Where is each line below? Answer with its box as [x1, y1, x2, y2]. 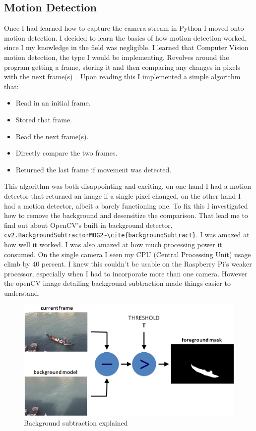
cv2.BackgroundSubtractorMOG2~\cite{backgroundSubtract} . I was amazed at [4, 229, 250, 240]
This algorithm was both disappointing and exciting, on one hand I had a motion [4, 181, 252, 191]
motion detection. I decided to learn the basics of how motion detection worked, [4, 32, 247, 43]
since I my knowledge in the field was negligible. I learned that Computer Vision [4, 42, 249, 53]
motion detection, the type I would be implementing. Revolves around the [4, 52, 229, 62]
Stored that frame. [15, 114, 72, 124]
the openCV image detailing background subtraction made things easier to [4, 278, 231, 288]
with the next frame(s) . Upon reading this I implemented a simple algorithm [4, 71, 241, 82]
